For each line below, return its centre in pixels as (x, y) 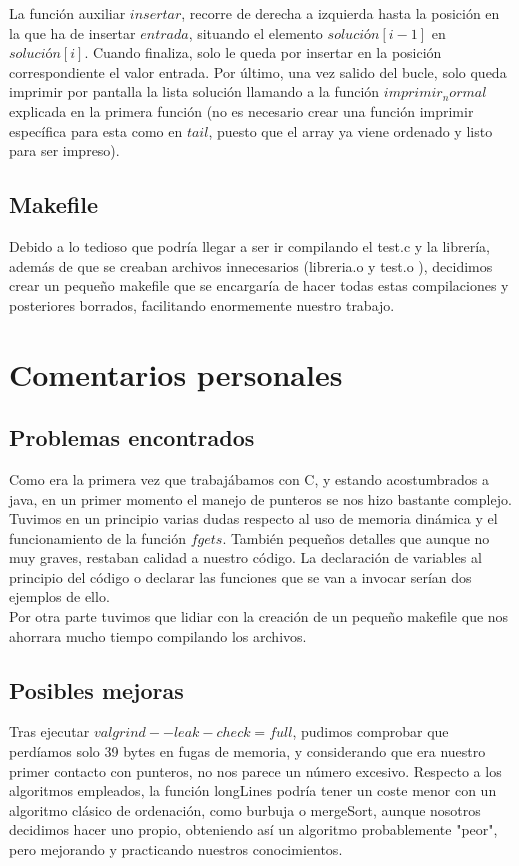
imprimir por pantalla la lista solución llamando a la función (194, 91)
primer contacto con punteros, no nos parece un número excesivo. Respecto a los (255, 770)
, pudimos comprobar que (370, 731)
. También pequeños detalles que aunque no (356, 537)
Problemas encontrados (132, 437)
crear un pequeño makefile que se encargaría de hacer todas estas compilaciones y (259, 285)
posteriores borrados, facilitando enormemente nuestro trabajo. (202, 304)
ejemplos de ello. (59, 596)
